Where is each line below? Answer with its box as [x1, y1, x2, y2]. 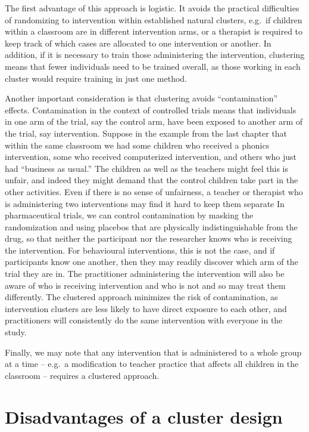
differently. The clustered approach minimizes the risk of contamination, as [5, 291, 278, 303]
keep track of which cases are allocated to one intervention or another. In [5, 36, 271, 49]
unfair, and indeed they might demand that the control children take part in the [5, 174, 298, 186]
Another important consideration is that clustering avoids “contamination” [5, 92, 278, 104]
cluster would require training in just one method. [5, 72, 188, 84]
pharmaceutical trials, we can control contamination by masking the [5, 209, 254, 221]
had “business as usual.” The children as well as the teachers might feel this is [5, 162, 288, 174]
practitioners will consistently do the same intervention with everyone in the [5, 314, 283, 326]
